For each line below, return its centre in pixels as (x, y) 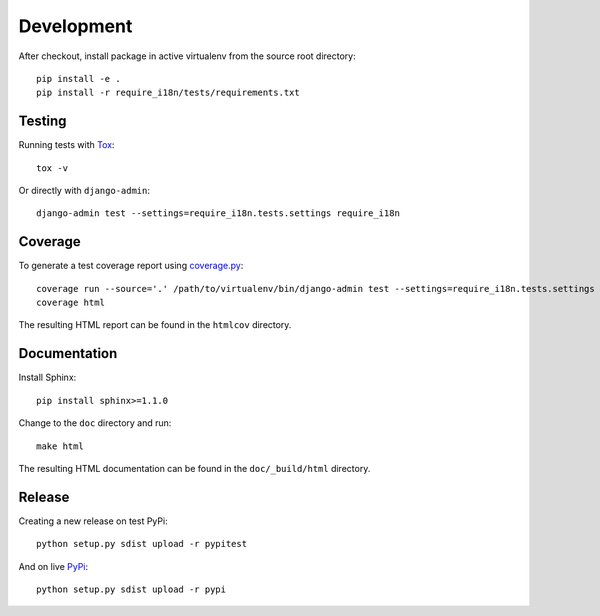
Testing (42, 121)
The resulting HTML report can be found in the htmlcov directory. (155, 325)
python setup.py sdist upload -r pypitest (142, 544)
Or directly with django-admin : (84, 191)
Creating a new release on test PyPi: (93, 521)
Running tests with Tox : (66, 145)
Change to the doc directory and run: (95, 423)
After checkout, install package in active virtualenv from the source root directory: (187, 56)
